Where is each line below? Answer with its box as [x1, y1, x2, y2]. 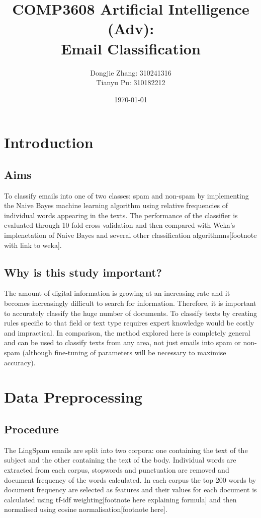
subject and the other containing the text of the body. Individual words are [4, 455, 236, 465]
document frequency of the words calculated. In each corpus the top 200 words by [4, 474, 256, 485]
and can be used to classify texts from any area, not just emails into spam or [4, 337, 241, 348]
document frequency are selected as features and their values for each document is [4, 484, 257, 495]
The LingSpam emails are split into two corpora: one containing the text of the [4, 444, 248, 455]
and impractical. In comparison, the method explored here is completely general [4, 327, 250, 338]
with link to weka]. [4, 239, 62, 250]
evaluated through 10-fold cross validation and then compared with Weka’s [4, 220, 235, 230]
